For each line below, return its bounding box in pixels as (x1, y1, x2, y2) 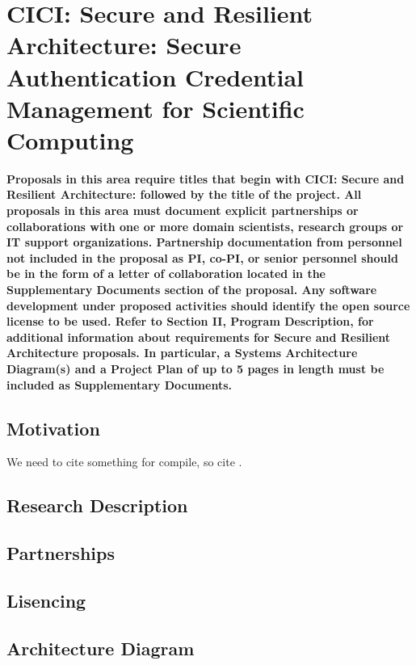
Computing (6, 123, 134, 156)
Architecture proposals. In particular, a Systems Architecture (6, 344, 358, 361)
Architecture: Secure (6, 28, 242, 61)
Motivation (6, 415, 100, 440)
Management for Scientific (6, 91, 305, 124)
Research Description (6, 493, 188, 518)
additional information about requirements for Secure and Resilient (6, 328, 391, 345)
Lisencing (6, 587, 86, 612)
